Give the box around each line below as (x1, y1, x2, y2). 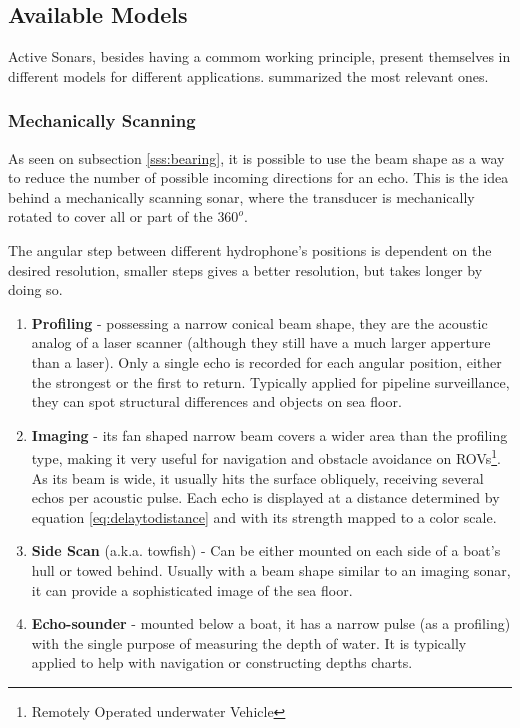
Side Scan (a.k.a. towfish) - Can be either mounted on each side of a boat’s (31, 540, 501, 561)
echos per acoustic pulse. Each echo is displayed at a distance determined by (31, 487, 500, 508)
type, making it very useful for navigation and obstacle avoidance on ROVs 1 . (31, 445, 501, 468)
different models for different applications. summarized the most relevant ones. (8, 65, 489, 86)
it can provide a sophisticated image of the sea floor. (31, 579, 353, 600)
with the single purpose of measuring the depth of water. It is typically (31, 632, 467, 653)
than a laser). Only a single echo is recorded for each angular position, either (31, 351, 502, 372)
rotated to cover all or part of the (8, 206, 213, 227)
